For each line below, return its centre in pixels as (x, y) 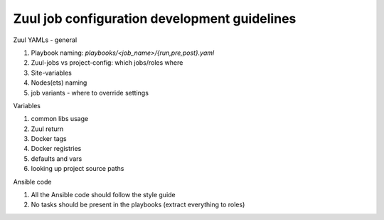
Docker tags (49, 139)
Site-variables (52, 73)
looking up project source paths (78, 169)
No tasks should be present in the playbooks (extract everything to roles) (138, 205)
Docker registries (56, 149)
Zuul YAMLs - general (45, 40)
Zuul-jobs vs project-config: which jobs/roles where (107, 63)
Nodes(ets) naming (59, 83)
